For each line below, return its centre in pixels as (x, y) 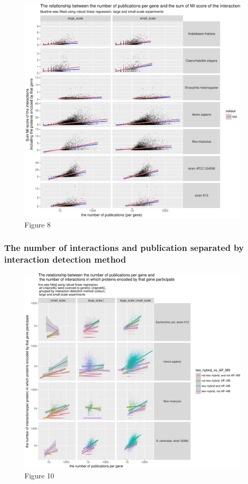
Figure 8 (38, 225)
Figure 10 (39, 476)
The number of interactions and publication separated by (124, 247)
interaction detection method (65, 259)
